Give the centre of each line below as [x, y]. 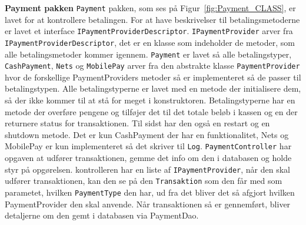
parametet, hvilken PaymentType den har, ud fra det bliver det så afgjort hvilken [150, 192]
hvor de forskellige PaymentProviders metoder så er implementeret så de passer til [153, 77]
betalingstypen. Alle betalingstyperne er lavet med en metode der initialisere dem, [153, 88]
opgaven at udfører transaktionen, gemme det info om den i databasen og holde [148, 158]
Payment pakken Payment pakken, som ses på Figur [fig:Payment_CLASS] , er [150, 8]
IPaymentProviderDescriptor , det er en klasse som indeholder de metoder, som [150, 42]
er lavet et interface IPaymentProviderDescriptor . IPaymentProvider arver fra [149, 31]
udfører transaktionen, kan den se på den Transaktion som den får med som [144, 181]
